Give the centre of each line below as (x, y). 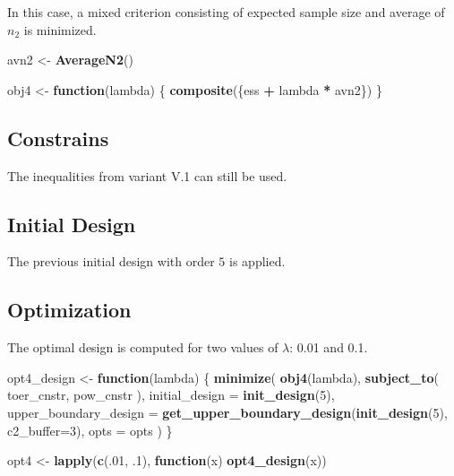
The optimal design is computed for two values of (143, 347)
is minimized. (60, 29)
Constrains (58, 138)
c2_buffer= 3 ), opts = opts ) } (90, 430)
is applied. (257, 261)
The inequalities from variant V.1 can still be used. (147, 175)
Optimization (69, 310)
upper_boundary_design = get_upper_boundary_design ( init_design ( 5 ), (227, 412)
